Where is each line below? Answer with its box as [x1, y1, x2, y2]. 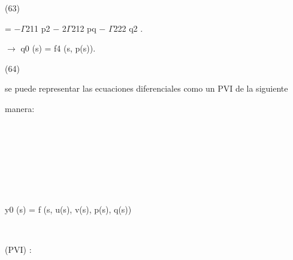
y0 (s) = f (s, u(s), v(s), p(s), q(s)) [5, 202, 132, 215]
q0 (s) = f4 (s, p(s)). [20, 42, 96, 55]
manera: [5, 102, 35, 114]
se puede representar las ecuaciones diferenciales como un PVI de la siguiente [5, 82, 288, 95]
